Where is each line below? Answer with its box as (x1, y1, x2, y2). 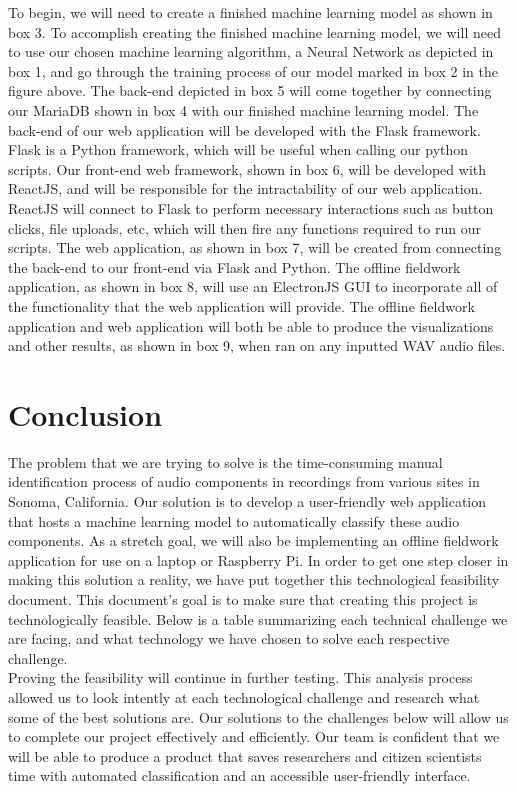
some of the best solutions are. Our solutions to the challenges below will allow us (8, 706, 509, 727)
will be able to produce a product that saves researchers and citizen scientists (8, 745, 482, 766)
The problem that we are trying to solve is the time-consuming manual (8, 451, 443, 472)
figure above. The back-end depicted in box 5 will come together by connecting (8, 80, 492, 101)
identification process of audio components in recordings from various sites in (8, 471, 480, 492)
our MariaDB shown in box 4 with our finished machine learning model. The (8, 99, 479, 120)
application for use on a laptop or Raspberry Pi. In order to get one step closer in (8, 549, 509, 570)
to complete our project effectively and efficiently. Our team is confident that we (8, 726, 500, 747)
